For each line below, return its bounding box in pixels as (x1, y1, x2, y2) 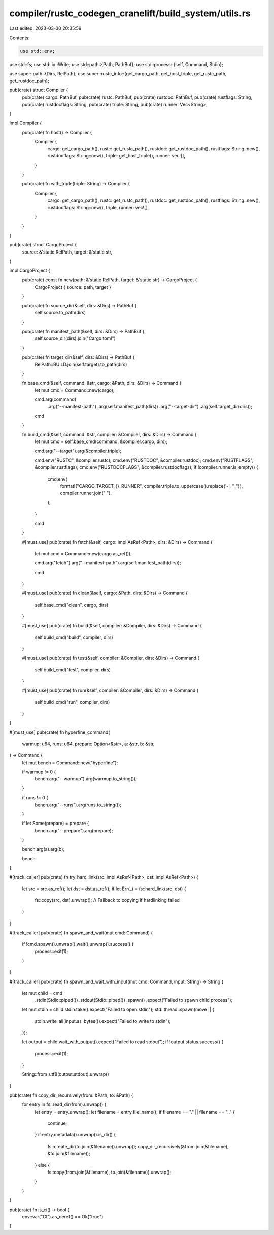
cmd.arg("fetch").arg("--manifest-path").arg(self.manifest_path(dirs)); (35, 560, 181, 566)
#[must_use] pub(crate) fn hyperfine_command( (9, 729, 110, 735)
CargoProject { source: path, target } (35, 284, 111, 290)
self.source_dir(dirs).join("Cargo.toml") (35, 335, 116, 341)
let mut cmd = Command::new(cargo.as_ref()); (35, 550, 132, 556)
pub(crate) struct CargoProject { (9, 242, 77, 248)
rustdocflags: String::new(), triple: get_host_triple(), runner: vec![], (47, 153, 185, 159)
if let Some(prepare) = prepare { (22, 820, 89, 827)
